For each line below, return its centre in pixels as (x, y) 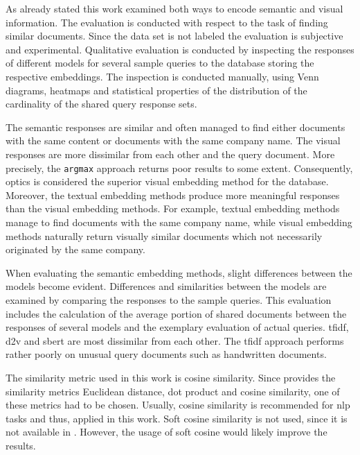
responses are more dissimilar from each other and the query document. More (170, 154)
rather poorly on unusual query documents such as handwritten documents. (166, 354)
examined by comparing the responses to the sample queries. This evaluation (169, 299)
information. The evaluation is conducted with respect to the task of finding (167, 22)
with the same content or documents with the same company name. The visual (173, 140)
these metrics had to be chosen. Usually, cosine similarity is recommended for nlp (178, 405)
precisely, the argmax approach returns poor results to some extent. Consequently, (179, 168)
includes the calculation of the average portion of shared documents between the (176, 313)
